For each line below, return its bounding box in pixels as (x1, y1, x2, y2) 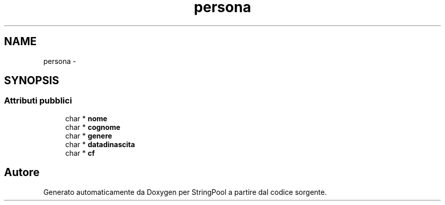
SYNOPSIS (4, 74, 59, 87)
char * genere (65, 131, 112, 140)
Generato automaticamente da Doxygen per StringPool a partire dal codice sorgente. (43, 187, 327, 196)
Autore (4, 166, 40, 179)
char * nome (65, 114, 108, 123)
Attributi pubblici (4, 95, 72, 106)
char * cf (65, 148, 95, 157)
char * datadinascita (65, 140, 135, 149)
